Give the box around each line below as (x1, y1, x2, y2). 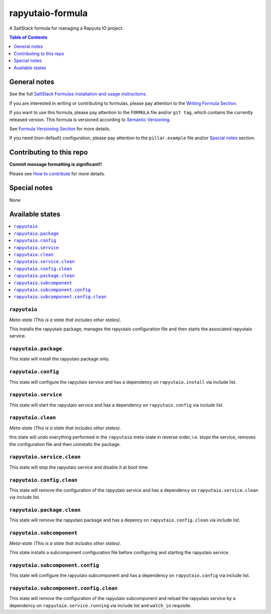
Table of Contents (9, 34, 48, 40)
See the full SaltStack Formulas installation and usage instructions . (9, 91, 148, 97)
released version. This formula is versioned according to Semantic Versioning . (9, 116, 171, 123)
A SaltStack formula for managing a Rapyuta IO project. (9, 25, 124, 31)
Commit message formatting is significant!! (9, 161, 102, 167)
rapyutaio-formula (9, 8, 88, 19)
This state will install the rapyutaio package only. (9, 356, 110, 362)
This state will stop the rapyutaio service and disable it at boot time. (9, 464, 149, 470)
